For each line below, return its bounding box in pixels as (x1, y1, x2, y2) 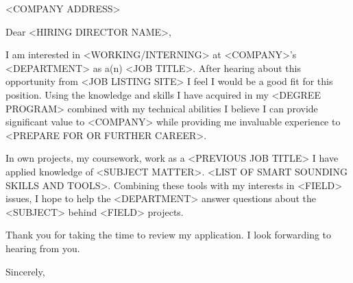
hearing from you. (5, 241, 80, 255)
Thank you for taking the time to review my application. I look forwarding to (5, 227, 332, 242)
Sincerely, (5, 264, 45, 278)
